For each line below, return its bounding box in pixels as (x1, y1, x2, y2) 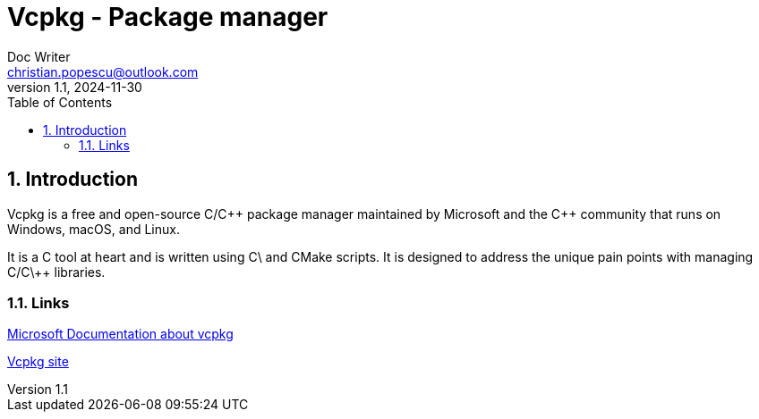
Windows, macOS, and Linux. (7, 221, 180, 237)
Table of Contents (7, 94, 113, 110)
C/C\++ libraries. (7, 264, 106, 280)
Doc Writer (7, 48, 71, 64)
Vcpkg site (7, 354, 69, 370)
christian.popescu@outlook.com (7, 63, 199, 80)
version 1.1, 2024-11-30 (7, 79, 142, 95)
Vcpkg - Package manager (7, 2, 328, 32)
